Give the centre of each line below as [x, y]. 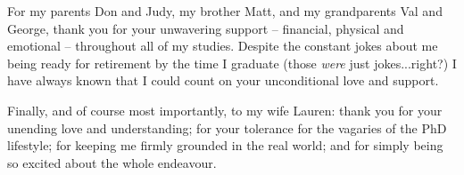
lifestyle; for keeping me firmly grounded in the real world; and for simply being [225, 145]
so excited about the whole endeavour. [112, 162]
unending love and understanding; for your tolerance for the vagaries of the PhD [227, 127]
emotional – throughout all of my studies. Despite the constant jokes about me [223, 46]
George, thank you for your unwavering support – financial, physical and [206, 28]
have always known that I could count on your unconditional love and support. [223, 80]
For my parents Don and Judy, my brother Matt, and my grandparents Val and [225, 11]
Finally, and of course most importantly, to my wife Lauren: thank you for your [225, 110]
